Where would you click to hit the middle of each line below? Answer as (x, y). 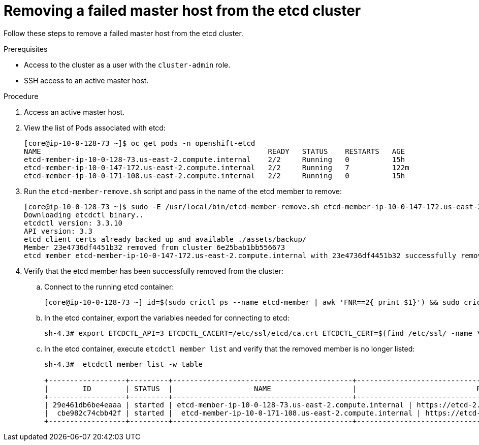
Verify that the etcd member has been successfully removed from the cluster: (154, 271)
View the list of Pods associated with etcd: (95, 128)
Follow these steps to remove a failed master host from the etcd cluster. (123, 33)
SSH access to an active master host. (86, 80)
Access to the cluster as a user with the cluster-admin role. (127, 65)
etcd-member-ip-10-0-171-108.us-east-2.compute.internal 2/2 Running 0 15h (215, 176)
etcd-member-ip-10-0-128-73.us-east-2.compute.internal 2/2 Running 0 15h (215, 159)
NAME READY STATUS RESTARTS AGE (215, 151)
